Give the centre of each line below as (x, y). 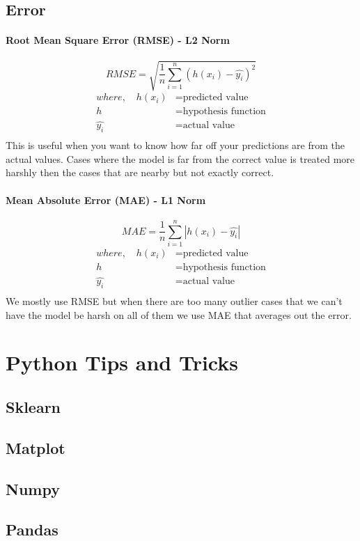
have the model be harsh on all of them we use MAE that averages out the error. (179, 314)
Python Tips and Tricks (122, 362)
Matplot (36, 447)
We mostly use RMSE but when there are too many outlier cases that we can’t (174, 301)
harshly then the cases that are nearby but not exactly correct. (140, 172)
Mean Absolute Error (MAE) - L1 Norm (106, 199)
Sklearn (33, 407)
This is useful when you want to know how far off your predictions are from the (175, 145)
